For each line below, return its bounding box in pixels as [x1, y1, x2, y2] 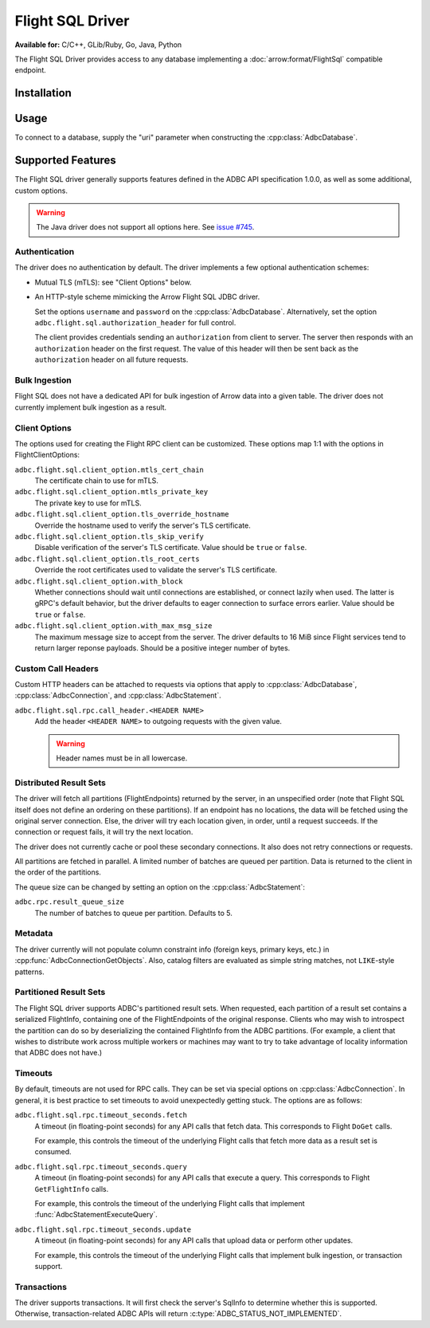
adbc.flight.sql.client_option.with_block [14, 576, 183, 586]
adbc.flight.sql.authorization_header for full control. [34, 318, 236, 328]
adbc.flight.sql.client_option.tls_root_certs [14, 554, 200, 564]
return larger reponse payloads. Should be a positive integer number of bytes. [34, 642, 291, 653]
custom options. [14, 186, 68, 195]
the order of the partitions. [14, 867, 101, 877]
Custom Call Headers [14, 662, 99, 674]
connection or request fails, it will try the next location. [14, 827, 193, 837]
